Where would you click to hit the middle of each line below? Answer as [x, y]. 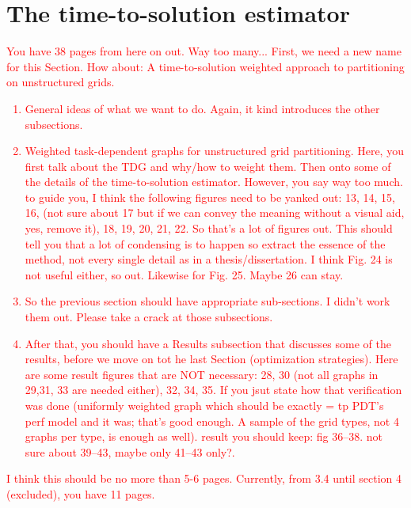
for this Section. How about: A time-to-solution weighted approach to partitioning [205, 66]
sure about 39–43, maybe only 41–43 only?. [130, 451]
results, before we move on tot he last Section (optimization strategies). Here [211, 359]
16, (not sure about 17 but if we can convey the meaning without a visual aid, [215, 212]
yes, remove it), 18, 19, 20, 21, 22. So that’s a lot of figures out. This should [209, 228]
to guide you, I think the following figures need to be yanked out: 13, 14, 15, [210, 197]
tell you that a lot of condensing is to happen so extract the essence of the [205, 243]
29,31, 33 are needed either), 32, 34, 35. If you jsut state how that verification [213, 390]
